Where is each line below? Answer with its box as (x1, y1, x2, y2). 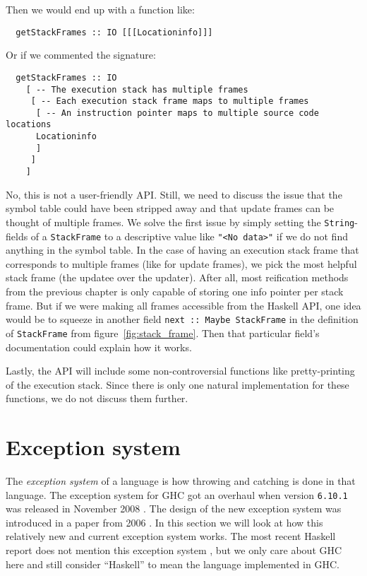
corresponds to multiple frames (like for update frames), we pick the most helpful (6, 256, 357, 271)
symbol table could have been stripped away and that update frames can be (6, 201, 335, 216)
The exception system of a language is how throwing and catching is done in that (6, 474, 356, 488)
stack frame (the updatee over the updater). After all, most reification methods (6, 270, 349, 285)
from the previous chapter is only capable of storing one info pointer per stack (6, 284, 344, 299)
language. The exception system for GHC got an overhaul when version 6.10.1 (6, 487, 348, 502)
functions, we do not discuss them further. (6, 391, 188, 406)
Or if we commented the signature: (6, 47, 156, 62)
